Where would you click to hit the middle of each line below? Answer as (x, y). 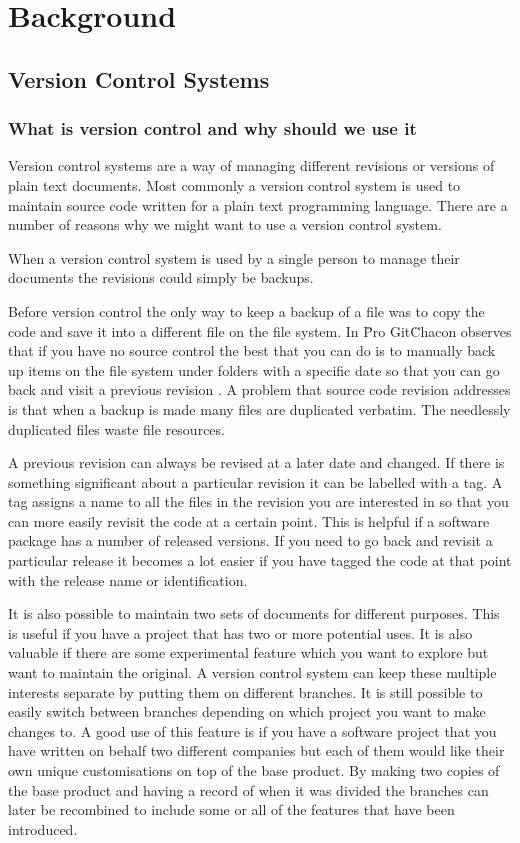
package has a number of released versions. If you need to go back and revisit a (250, 540)
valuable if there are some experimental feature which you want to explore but (248, 652)
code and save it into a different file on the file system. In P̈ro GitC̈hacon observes (260, 330)
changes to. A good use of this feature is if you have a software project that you (252, 730)
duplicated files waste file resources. (116, 428)
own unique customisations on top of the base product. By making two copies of (254, 770)
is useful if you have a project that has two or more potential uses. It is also (240, 632)
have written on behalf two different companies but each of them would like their (256, 750)
